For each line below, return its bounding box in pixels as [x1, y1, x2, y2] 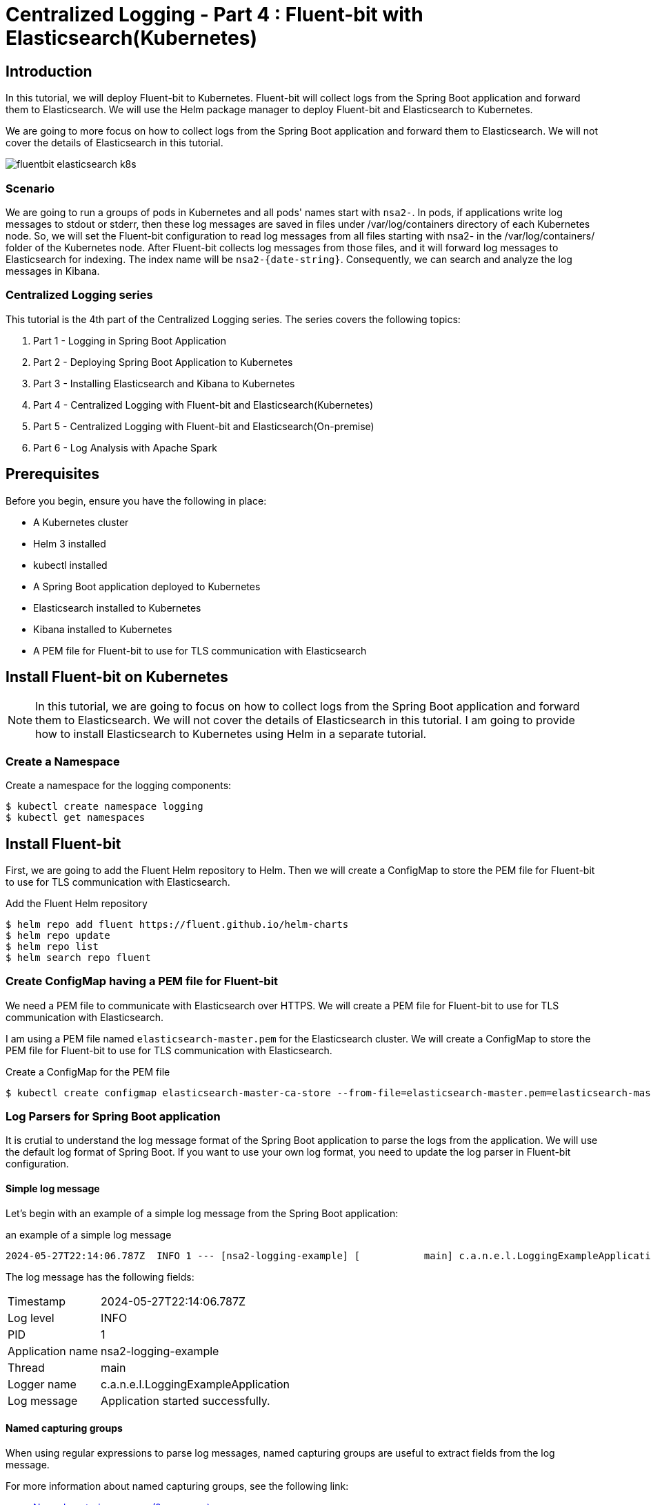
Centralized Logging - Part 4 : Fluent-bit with [6, 3, 423, 26]
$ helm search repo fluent [6, 951, 151, 963]
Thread [8, 1360, 45, 1375]
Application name [8, 1343, 99, 1358]
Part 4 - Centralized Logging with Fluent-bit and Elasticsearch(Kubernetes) [33, 398, 374, 411]
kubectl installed [33, 559, 108, 571]
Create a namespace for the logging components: [6, 779, 232, 792]
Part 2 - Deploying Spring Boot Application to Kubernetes [33, 356, 293, 368]
